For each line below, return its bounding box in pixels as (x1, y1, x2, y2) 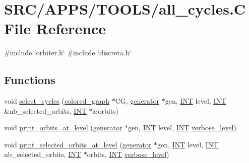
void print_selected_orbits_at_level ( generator (4, 139, 152, 149)
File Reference (4, 18, 106, 39)
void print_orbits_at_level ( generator (4, 122, 122, 133)
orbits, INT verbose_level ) (87, 149, 169, 159)
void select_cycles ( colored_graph (4, 96, 110, 106)
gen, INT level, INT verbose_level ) (128, 122, 236, 133)
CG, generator (115, 96, 160, 106)
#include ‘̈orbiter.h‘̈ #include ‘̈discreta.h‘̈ (4, 47, 132, 58)
